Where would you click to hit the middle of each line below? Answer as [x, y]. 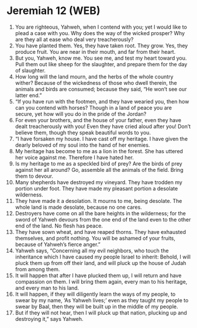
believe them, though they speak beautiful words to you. [83, 132]
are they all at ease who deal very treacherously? [74, 39]
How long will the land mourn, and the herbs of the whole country [94, 77]
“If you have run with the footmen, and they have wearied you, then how [102, 101]
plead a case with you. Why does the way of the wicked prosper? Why [100, 33]
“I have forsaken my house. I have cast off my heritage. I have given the [101, 139]
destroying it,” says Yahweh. [49, 319]
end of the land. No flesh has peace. [59, 226]
